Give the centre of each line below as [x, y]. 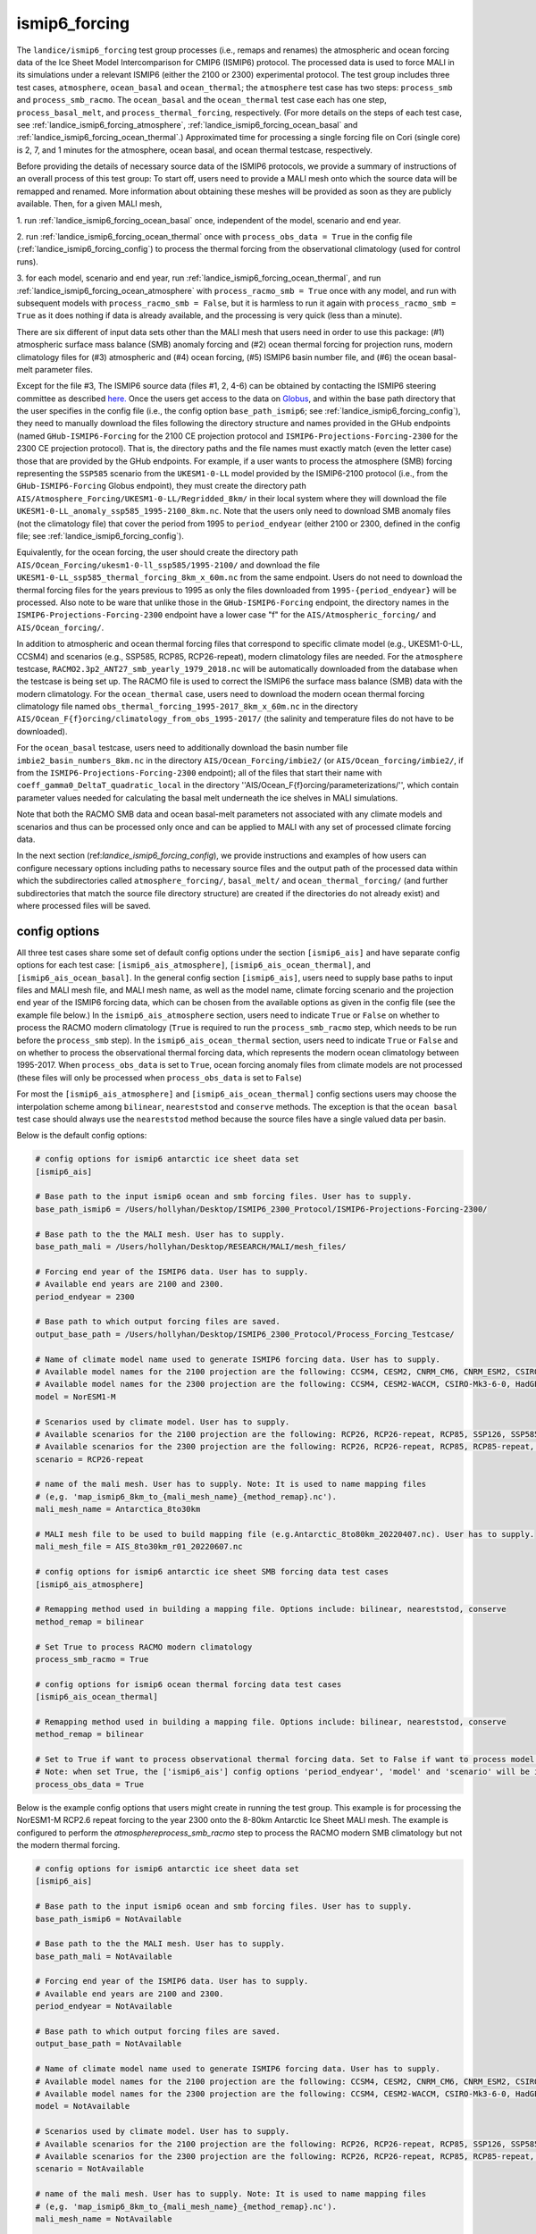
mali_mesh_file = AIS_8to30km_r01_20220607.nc [139, 1547]
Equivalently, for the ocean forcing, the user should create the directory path [157, 552]
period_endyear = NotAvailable [104, 2007]
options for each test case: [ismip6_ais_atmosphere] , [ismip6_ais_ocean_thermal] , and [193, 965]
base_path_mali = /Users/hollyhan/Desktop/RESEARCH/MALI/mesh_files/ [191, 1247]
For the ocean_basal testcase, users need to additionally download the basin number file [182, 748]
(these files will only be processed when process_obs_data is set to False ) [159, 1078]
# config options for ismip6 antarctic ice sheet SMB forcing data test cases [212, 1572]
